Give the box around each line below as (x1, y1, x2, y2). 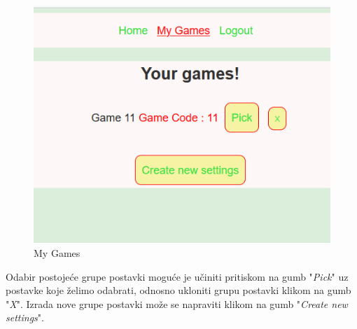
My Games (34, 245, 80, 260)
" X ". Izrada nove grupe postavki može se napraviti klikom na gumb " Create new (6, 296, 348, 311)
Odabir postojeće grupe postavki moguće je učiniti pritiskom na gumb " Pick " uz (6, 269, 349, 283)
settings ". (6, 310, 44, 325)
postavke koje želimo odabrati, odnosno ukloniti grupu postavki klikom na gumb (6, 283, 351, 297)
